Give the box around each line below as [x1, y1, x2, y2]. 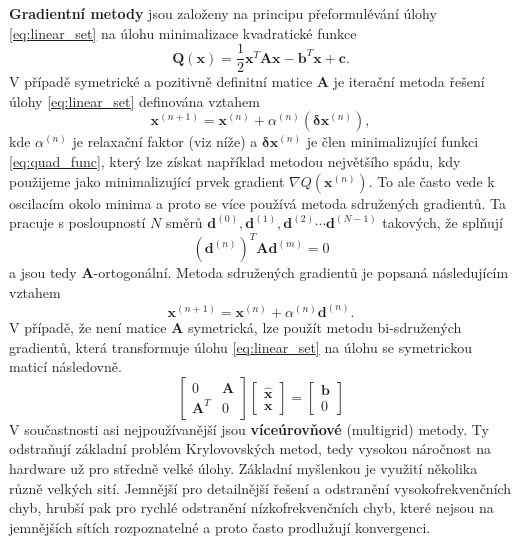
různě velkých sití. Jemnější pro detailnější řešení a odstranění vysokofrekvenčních [9, 477, 512, 498]
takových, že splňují [382, 212, 503, 233]
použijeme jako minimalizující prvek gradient [9, 170, 285, 191]
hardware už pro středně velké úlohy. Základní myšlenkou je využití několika [9, 457, 478, 478]
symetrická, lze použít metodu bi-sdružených [188, 316, 462, 337]
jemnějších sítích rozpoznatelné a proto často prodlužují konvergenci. [9, 516, 431, 537]
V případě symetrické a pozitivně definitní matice [9, 71, 313, 92]
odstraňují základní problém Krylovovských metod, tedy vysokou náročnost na [9, 438, 491, 459]
